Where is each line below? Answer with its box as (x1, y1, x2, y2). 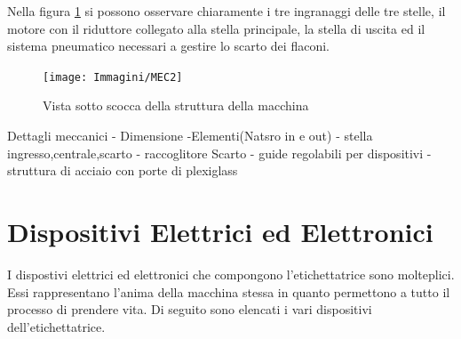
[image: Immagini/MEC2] (43, 70, 183, 84)
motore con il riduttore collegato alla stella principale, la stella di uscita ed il (7, 19, 425, 37)
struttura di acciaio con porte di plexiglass (7, 161, 238, 180)
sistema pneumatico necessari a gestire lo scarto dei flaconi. (7, 36, 330, 55)
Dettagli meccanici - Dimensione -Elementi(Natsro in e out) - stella (7, 126, 373, 145)
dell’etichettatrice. (7, 317, 106, 335)
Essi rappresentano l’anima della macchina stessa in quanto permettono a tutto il (7, 282, 450, 301)
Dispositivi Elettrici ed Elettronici (7, 214, 433, 249)
